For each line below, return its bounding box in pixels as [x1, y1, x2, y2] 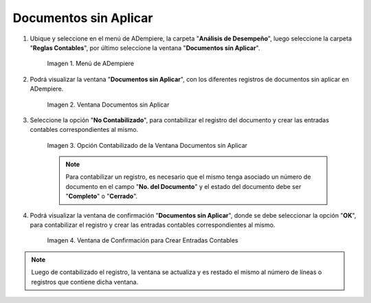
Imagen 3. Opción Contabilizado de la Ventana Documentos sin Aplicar [47, 141, 247, 149]
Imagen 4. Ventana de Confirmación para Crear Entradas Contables [47, 236, 238, 245]
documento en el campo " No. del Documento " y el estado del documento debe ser [65, 182, 302, 190]
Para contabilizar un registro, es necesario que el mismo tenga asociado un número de [65, 172, 311, 181]
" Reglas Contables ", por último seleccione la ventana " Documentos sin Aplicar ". [30, 43, 260, 52]
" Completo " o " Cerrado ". [65, 192, 138, 201]
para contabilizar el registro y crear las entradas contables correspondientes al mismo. [30, 221, 276, 229]
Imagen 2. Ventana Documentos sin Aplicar [47, 100, 170, 109]
